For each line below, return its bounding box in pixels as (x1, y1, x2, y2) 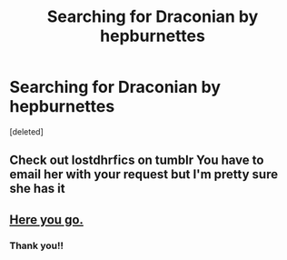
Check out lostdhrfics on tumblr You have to (9, 153, 264, 168)
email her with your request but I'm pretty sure (9, 166, 279, 183)
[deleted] (9, 125, 44, 137)
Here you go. (9, 212, 84, 227)
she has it (9, 181, 65, 196)
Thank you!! (9, 239, 64, 252)
